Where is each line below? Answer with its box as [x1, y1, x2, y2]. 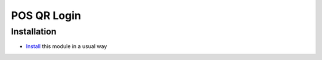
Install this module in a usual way [26, 43, 107, 50]
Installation [11, 26, 57, 37]
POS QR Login [11, 9, 82, 22]
